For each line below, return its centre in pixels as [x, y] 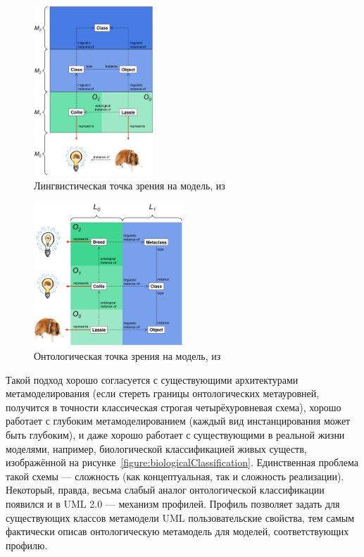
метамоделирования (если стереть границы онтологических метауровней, [163, 393]
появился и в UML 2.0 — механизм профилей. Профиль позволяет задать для [173, 503]
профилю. [27, 545]
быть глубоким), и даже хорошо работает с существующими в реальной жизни [175, 434]
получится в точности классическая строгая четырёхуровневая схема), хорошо [174, 407]
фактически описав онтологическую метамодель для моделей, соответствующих [177, 531]
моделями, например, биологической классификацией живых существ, [156, 448]
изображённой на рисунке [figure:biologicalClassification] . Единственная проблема [182, 462]
